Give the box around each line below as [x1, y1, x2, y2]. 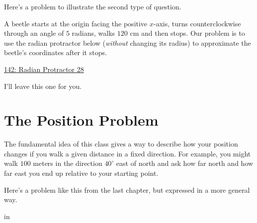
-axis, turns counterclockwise [153, 18, 241, 28]
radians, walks [72, 28, 115, 38]
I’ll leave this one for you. [4, 80, 82, 91]
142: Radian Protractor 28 [4, 64, 84, 74]
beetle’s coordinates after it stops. [4, 47, 107, 58]
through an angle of [4, 28, 64, 38]
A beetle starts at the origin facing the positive [4, 18, 148, 28]
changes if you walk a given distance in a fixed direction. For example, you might [4, 148, 251, 158]
